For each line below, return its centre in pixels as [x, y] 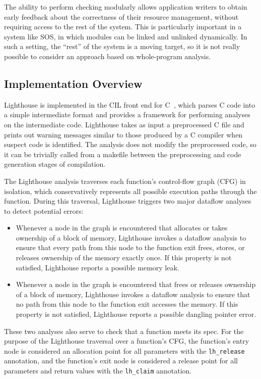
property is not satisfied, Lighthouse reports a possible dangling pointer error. [136, 314]
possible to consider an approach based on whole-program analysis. [108, 56]
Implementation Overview [73, 83]
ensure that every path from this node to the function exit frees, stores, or [130, 247]
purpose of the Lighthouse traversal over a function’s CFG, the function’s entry [127, 341]
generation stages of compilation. [55, 164]
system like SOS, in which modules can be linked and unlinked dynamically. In [126, 36]
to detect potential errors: [44, 210]
